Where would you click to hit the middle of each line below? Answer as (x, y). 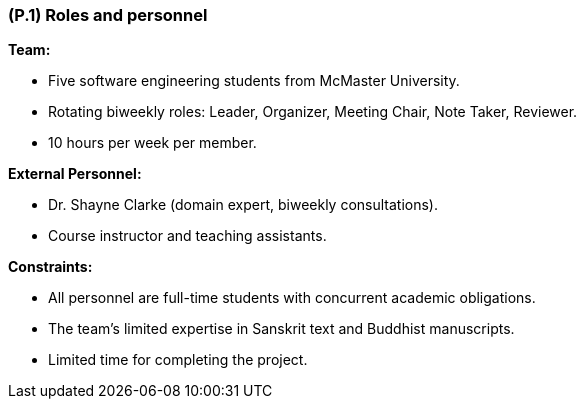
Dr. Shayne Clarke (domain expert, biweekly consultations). (243, 205)
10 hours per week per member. (152, 143)
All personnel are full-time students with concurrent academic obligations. (292, 298)
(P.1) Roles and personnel (108, 15)
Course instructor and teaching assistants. (187, 236)
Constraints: (50, 267)
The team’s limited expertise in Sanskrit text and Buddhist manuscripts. (281, 329)
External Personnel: (75, 174)
